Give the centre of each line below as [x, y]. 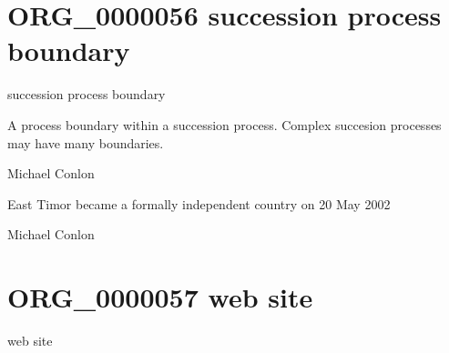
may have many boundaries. [86, 142]
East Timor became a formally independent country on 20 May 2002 [199, 203]
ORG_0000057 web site [160, 297]
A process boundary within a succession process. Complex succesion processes [224, 124]
